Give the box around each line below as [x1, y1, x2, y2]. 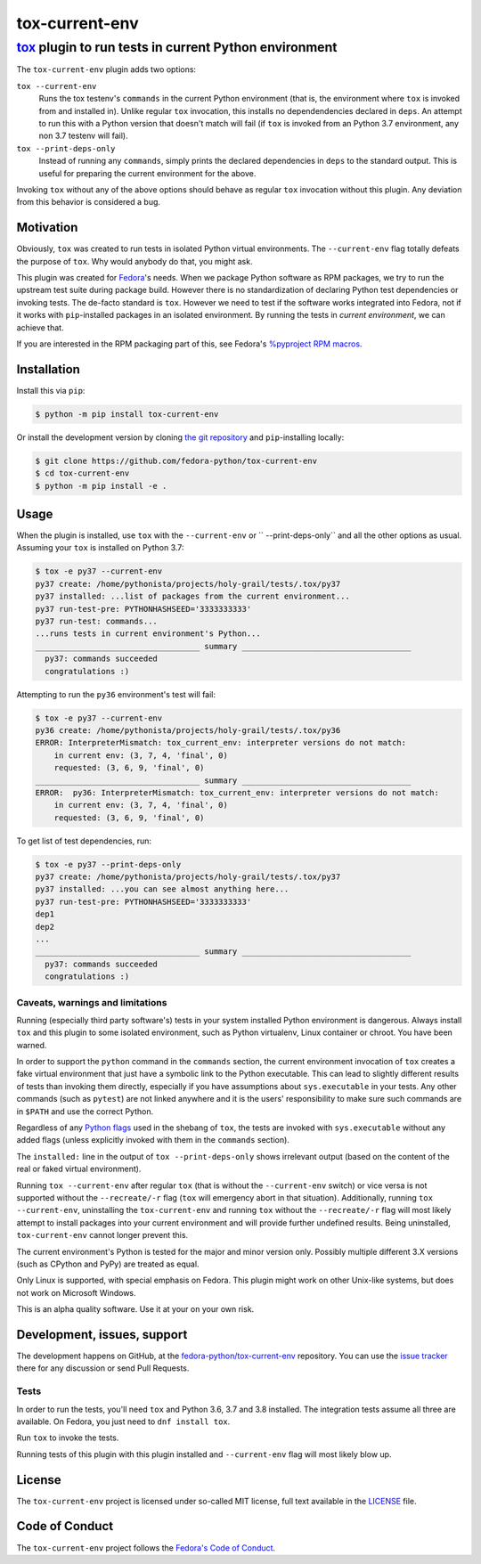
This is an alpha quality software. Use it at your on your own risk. [16, 1304, 255, 1315]
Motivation [16, 220, 78, 235]
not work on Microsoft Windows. [16, 1287, 137, 1298]
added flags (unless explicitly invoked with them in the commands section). [16, 1135, 289, 1145]
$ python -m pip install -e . [35, 481, 167, 491]
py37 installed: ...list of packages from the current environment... [35, 591, 351, 601]
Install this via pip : [16, 385, 86, 395]
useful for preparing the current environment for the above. [38, 167, 257, 178]
